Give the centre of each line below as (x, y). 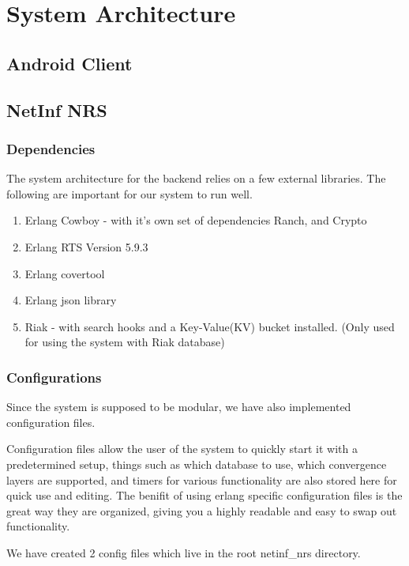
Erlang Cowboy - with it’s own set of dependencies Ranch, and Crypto (196, 220)
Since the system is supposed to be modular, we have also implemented (179, 407)
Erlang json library (71, 300)
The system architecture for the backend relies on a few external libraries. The (196, 178)
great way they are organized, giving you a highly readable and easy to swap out (202, 510)
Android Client (69, 63)
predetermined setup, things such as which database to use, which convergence (197, 464)
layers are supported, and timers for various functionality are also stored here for (202, 479)
